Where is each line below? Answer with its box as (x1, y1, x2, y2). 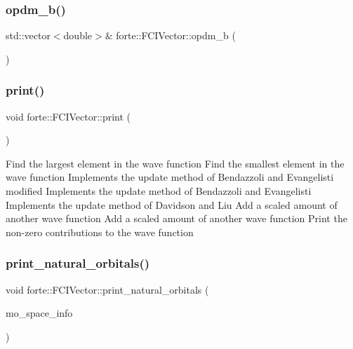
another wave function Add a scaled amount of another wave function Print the (6, 211, 347, 226)
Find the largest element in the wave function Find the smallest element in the (6, 156, 345, 170)
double (63, 28, 93, 43)
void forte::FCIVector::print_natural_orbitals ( (6, 282, 209, 296)
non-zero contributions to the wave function (6, 224, 194, 239)
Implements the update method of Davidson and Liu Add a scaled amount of (6, 197, 338, 212)
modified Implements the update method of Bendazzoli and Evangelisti (6, 184, 312, 198)
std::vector (6, 28, 51, 43)
